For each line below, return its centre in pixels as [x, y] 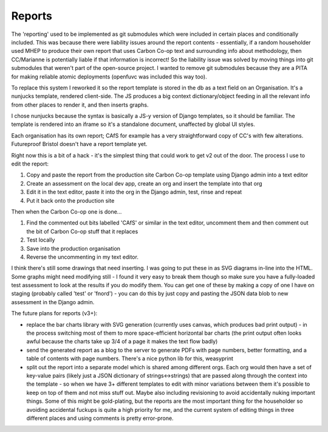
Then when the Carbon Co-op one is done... [67, 211]
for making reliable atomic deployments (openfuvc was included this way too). [109, 77]
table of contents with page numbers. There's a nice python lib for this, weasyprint [130, 358]
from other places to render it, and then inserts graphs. [80, 105]
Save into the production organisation [73, 248]
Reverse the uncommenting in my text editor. [83, 257]
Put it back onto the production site [70, 200]
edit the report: [30, 164]
